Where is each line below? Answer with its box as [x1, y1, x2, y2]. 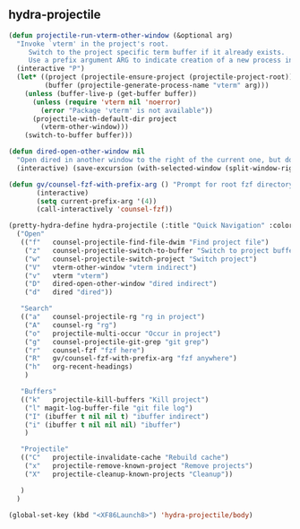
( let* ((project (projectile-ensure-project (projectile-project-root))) [16, 73, 297, 82]
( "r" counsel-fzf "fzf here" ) [24, 345, 145, 355]
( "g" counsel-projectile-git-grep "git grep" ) [24, 337, 210, 346]
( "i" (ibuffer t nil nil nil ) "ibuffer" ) [24, 421, 181, 429]
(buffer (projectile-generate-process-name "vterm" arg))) [44, 81, 270, 91]
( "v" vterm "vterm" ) [24, 271, 109, 281]
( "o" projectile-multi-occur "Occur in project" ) [24, 329, 221, 338]
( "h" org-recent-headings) [24, 362, 133, 371]
